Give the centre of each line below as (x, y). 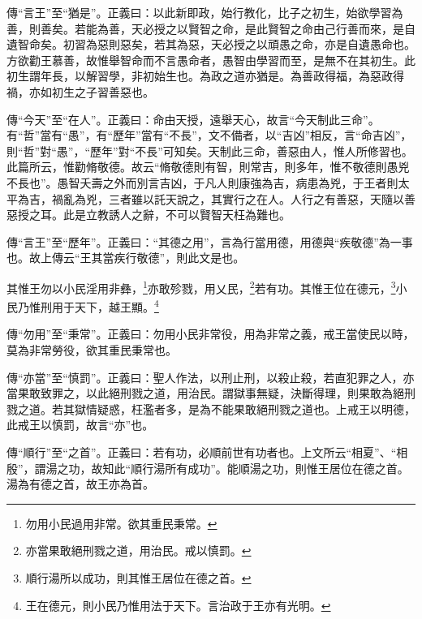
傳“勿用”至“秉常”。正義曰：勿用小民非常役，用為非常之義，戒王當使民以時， (211, 334)
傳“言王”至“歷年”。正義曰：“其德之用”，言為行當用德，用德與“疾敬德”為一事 (210, 241)
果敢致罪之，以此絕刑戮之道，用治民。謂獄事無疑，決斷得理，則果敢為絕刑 (216, 393)
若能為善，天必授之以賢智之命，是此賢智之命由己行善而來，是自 (245, 28)
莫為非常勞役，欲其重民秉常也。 (92, 350)
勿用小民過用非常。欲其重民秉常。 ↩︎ (121, 523)
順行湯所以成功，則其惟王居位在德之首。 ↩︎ (138, 577)
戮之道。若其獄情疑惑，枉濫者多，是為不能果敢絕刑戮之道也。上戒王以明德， (211, 408)
